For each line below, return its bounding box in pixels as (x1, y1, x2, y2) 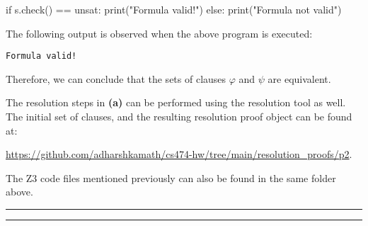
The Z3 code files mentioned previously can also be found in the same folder (6, 170, 336, 185)
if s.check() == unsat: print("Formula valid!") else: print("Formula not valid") (6, 2, 342, 16)
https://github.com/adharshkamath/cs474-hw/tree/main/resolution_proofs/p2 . (6, 147, 352, 162)
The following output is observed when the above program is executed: (6, 26, 313, 40)
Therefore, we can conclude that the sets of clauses (6, 71, 226, 86)
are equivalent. (268, 71, 331, 86)
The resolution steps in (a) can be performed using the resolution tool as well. (6, 95, 346, 110)
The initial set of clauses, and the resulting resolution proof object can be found (6, 109, 352, 124)
